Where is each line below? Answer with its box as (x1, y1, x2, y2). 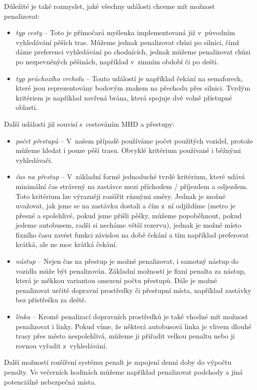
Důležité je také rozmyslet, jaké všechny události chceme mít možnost (4, 1, 215, 11)
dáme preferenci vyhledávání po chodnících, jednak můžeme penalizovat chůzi (15, 47, 251, 57)
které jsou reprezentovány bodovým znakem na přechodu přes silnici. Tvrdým (15, 83, 251, 93)
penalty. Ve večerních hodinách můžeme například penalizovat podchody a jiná (4, 367, 243, 377)
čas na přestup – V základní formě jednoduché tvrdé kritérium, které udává (15, 171, 245, 182)
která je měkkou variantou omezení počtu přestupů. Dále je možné (15, 275, 217, 286)
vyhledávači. (15, 154, 53, 165)
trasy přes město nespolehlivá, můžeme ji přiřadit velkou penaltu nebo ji (15, 331, 235, 341)
